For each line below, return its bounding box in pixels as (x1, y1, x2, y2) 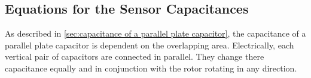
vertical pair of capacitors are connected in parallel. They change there (5, 50, 264, 63)
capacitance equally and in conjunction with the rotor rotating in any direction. (5, 61, 297, 74)
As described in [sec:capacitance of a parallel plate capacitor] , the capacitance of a (5, 27, 306, 40)
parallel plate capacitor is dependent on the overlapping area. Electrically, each (5, 38, 294, 51)
